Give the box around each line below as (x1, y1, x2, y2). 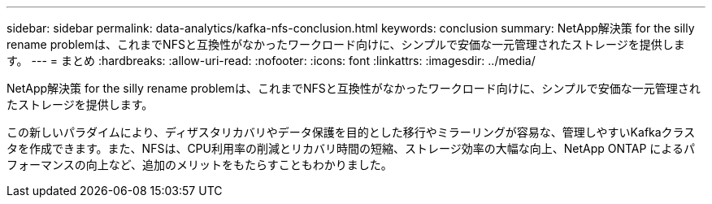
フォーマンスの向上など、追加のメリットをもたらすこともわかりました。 (7, 158, 393, 171)
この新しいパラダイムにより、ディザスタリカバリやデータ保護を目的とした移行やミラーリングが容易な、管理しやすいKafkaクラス (7, 125, 696, 139)
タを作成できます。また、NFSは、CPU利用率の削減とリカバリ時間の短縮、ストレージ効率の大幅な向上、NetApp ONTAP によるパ (7, 141, 695, 155)
